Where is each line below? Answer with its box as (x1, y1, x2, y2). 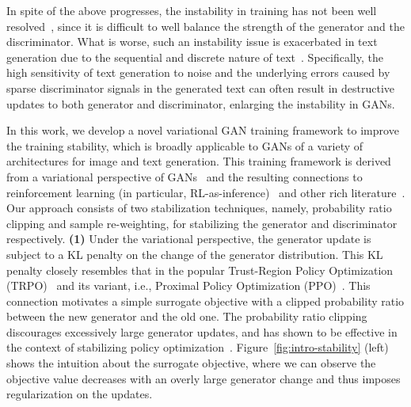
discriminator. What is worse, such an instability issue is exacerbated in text (6, 33, 378, 50)
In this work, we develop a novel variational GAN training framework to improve (6, 122, 399, 139)
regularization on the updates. (6, 386, 153, 402)
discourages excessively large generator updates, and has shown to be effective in (6, 323, 398, 340)
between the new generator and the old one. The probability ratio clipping (6, 308, 367, 325)
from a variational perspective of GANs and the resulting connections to (6, 168, 363, 184)
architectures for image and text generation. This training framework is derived (6, 153, 391, 169)
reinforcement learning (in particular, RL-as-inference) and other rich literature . (6, 184, 405, 200)
